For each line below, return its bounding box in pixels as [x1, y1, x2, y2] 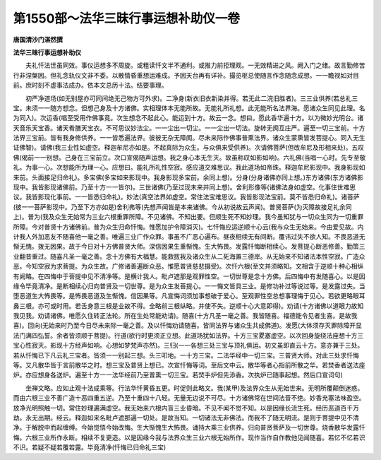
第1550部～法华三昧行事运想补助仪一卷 [13, 11, 240, 26]
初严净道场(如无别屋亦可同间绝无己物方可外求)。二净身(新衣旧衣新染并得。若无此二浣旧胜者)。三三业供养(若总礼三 [25, 94, 358, 102]
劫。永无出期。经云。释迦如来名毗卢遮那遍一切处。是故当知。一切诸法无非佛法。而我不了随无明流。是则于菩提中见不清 [13, 413, 359, 422]
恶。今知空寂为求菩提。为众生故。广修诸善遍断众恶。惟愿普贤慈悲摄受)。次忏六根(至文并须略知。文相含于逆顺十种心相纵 [13, 262, 364, 271]
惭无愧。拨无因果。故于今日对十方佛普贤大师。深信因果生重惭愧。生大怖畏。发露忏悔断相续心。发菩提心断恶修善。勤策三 [13, 242, 365, 251]
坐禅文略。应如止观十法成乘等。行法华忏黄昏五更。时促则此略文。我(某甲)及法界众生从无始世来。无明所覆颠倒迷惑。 [25, 384, 364, 392]
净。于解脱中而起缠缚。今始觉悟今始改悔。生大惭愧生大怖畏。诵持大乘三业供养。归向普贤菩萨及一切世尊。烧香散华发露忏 [13, 423, 365, 432]
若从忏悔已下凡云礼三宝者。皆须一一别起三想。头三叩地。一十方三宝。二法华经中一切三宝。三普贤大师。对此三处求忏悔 [13, 350, 359, 360]
